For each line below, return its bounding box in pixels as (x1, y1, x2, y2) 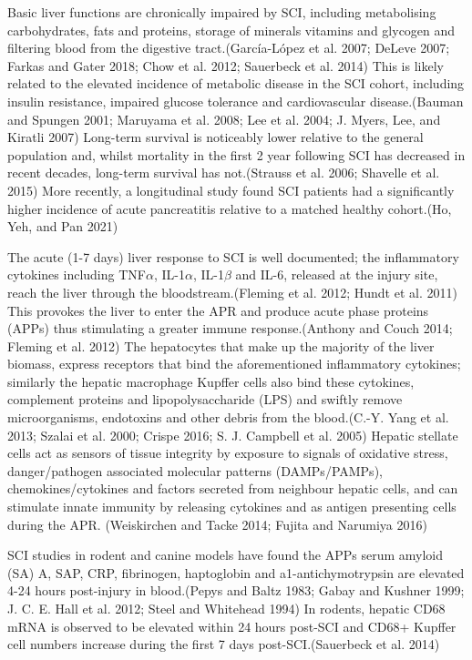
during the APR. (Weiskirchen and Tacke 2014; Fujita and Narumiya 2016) (7, 514, 427, 533)
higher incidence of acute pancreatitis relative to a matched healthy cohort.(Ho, (7, 198, 452, 218)
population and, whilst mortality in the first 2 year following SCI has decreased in (7, 145, 466, 164)
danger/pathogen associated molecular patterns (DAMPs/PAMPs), (7, 461, 383, 480)
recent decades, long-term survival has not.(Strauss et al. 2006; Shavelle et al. (7, 163, 440, 182)
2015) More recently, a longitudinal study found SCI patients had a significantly (7, 180, 455, 199)
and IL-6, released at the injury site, (235, 265, 438, 284)
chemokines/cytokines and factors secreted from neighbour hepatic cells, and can (7, 479, 458, 498)
